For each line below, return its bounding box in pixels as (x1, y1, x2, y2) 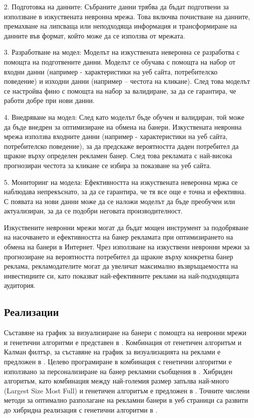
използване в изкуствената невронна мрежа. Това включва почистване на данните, (4, 11, 250, 21)
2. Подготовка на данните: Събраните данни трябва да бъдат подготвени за (4, 1, 229, 11)
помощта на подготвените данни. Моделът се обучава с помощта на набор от (4, 56, 236, 67)
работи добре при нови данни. (4, 95, 95, 105)
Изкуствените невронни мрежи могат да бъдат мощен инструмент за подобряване (4, 222, 249, 232)
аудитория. (4, 280, 35, 290)
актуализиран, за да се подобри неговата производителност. (4, 206, 183, 216)
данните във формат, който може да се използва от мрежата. (4, 30, 185, 40)
